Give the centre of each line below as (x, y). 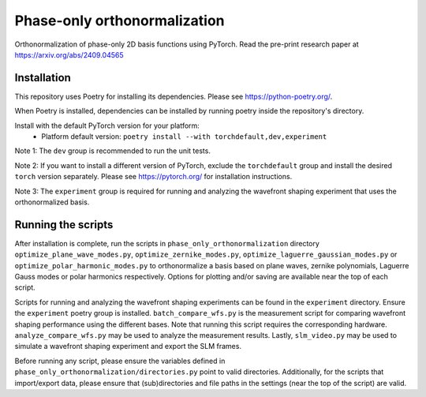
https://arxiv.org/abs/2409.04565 (69, 54)
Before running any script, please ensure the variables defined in (120, 361)
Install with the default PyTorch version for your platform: (107, 125)
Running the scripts (64, 225)
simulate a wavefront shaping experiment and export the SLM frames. (128, 346)
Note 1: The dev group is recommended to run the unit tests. (112, 151)
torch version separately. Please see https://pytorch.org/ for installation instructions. (153, 177)
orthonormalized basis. (52, 202)
